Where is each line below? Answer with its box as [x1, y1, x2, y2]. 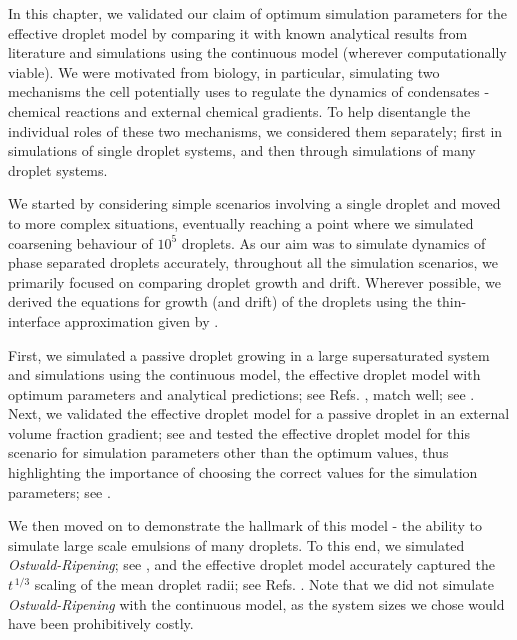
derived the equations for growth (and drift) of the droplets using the [8, 291, 432, 312]
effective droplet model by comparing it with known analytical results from [8, 22, 468, 43]
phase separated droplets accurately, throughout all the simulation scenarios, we [8, 252, 498, 273]
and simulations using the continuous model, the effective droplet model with [8, 364, 481, 385]
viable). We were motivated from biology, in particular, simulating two [8, 61, 440, 82]
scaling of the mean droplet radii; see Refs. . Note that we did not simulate [34, 574, 494, 595]
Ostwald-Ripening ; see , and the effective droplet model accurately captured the [8, 554, 495, 575]
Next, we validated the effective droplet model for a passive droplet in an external [8, 403, 510, 424]
